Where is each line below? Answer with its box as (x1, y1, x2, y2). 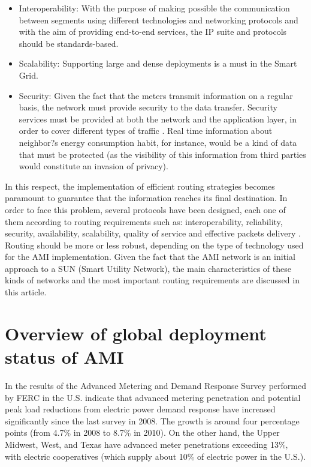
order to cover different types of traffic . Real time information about (19, 124, 273, 137)
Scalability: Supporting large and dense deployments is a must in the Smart (19, 57, 297, 70)
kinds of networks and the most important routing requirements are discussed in (5, 274, 300, 286)
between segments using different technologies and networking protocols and (19, 13, 298, 26)
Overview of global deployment (5, 321, 267, 345)
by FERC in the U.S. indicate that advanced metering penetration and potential (5, 391, 301, 403)
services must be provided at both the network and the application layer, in (19, 112, 297, 125)
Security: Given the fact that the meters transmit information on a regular (19, 89, 293, 101)
